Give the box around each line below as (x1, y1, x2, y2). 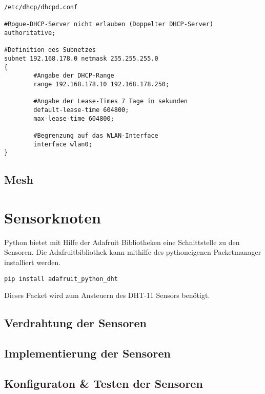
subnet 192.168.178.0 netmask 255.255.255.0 (4, 54, 158, 62)
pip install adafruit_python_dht (4, 275, 118, 283)
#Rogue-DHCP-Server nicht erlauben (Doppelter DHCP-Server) (4, 21, 214, 28)
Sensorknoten (4, 207, 101, 228)
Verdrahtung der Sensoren (4, 315, 147, 331)
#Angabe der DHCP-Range (33, 72, 114, 80)
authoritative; (4, 29, 56, 36)
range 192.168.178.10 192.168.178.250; (33, 80, 170, 88)
